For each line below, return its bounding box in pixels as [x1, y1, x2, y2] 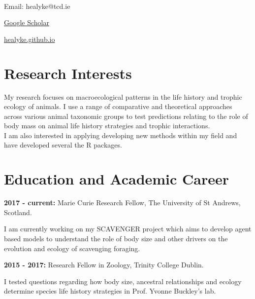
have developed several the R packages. [4, 140, 122, 150]
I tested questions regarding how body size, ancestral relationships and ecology [4, 276, 242, 286]
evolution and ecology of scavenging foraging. [4, 243, 140, 253]
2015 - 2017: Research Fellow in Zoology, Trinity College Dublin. [4, 260, 204, 270]
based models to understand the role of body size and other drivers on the [4, 233, 228, 243]
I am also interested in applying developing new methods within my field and [4, 130, 237, 140]
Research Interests [4, 63, 132, 83]
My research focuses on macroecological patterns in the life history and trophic [4, 91, 242, 102]
